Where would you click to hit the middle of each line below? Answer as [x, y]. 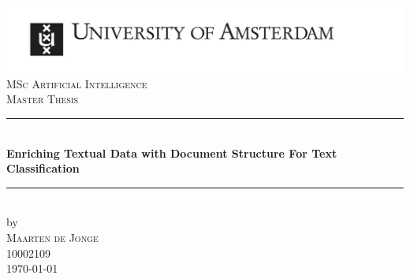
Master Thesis [43, 99]
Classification [43, 168]
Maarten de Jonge [52, 237]
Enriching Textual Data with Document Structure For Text [172, 153]
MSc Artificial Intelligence [77, 83]
